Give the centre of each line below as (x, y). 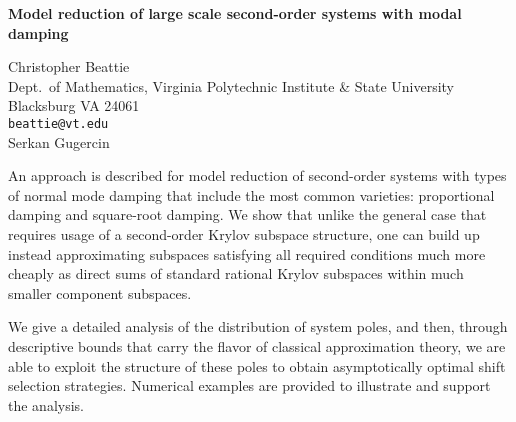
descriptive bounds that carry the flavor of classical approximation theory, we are (257, 345)
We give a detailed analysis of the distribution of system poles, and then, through (258, 326)
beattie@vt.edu (58, 123)
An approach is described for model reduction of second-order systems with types (257, 175)
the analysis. (46, 404)
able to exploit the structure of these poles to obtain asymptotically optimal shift (257, 365)
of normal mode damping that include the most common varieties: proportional (251, 194)
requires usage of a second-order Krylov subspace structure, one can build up (244, 234)
